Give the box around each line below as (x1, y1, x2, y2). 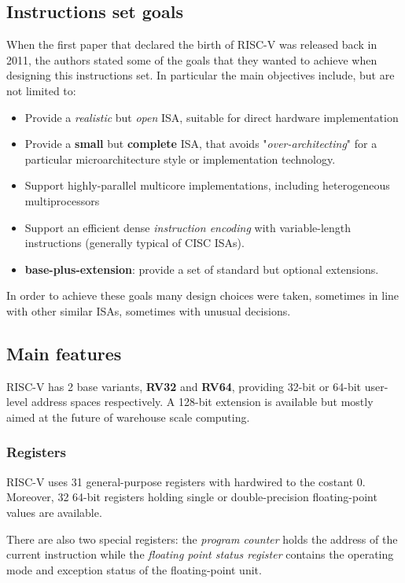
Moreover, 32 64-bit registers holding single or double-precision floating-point (6, 489, 377, 505)
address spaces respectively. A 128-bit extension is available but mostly (31, 393, 374, 410)
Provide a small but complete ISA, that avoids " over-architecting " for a (24, 135, 377, 152)
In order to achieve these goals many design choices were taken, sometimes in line (6, 287, 399, 304)
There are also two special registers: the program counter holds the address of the (6, 530, 398, 547)
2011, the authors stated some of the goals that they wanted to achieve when (6, 51, 377, 68)
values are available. (6, 504, 102, 520)
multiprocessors (24, 192, 100, 208)
